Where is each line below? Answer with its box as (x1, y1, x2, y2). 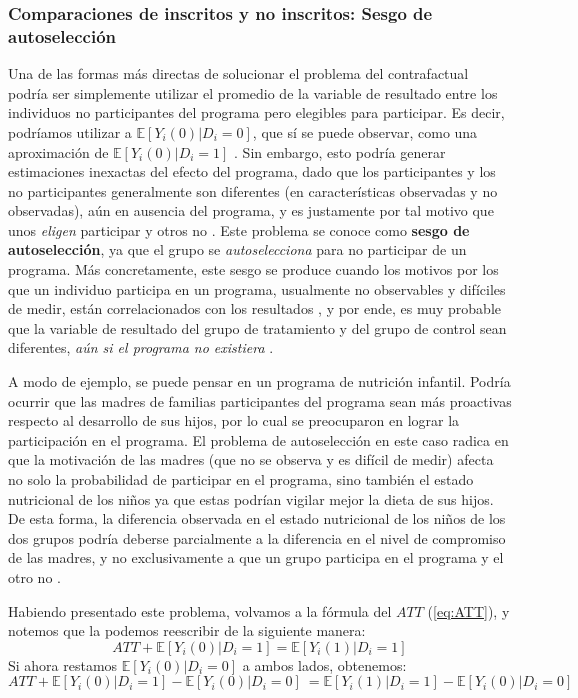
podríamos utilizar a (8, 121, 132, 142)
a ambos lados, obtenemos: (242, 654, 407, 675)
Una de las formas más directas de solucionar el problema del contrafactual (8, 63, 469, 84)
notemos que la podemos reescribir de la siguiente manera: (8, 620, 366, 641)
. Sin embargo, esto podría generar (234, 141, 446, 162)
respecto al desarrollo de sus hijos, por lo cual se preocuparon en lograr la (8, 410, 460, 431)
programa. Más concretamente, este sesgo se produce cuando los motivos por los (8, 259, 499, 280)
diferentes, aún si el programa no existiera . (8, 337, 274, 358)
